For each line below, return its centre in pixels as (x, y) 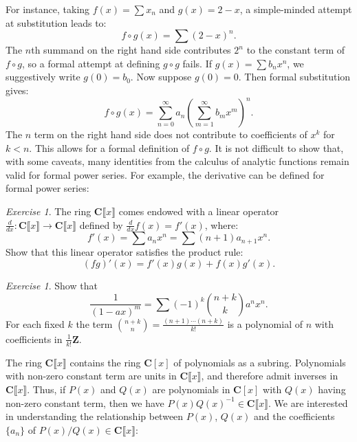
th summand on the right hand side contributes (131, 50)
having (332, 389)
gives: (17, 90)
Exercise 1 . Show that (52, 286)
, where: (221, 224)
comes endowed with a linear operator (199, 211)
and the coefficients (294, 416)
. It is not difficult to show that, (276, 147)
